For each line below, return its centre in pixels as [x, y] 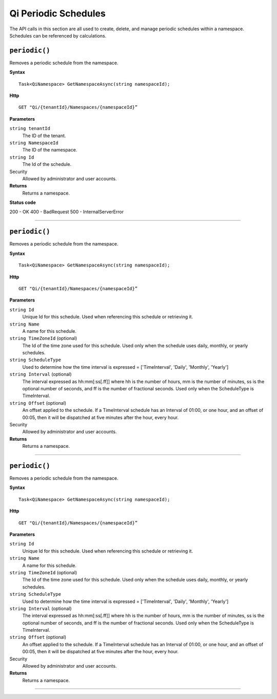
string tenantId [30, 129]
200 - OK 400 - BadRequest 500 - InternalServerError [67, 212]
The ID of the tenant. [44, 136]
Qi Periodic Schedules [58, 13]
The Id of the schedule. [47, 164]
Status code [23, 202]
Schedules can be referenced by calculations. [58, 35]
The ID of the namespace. [50, 150]
